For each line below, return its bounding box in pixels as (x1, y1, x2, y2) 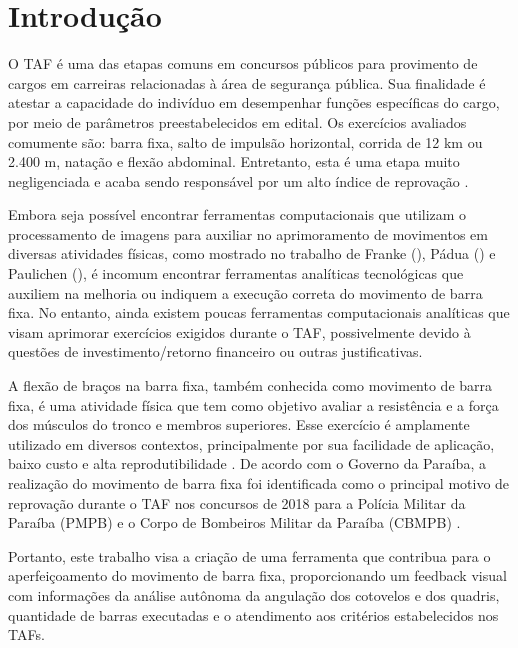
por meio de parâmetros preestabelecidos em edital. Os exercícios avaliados (8, 111, 467, 132)
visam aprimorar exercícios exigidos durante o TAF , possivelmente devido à (8, 321, 471, 342)
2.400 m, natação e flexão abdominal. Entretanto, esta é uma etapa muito (8, 151, 460, 172)
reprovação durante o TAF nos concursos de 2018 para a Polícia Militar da (8, 492, 466, 513)
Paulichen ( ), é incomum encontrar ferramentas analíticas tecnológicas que (8, 263, 464, 284)
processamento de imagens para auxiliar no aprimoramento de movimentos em (8, 223, 488, 244)
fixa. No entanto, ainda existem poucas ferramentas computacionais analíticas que (8, 302, 510, 323)
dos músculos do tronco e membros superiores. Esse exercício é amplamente (8, 414, 470, 435)
